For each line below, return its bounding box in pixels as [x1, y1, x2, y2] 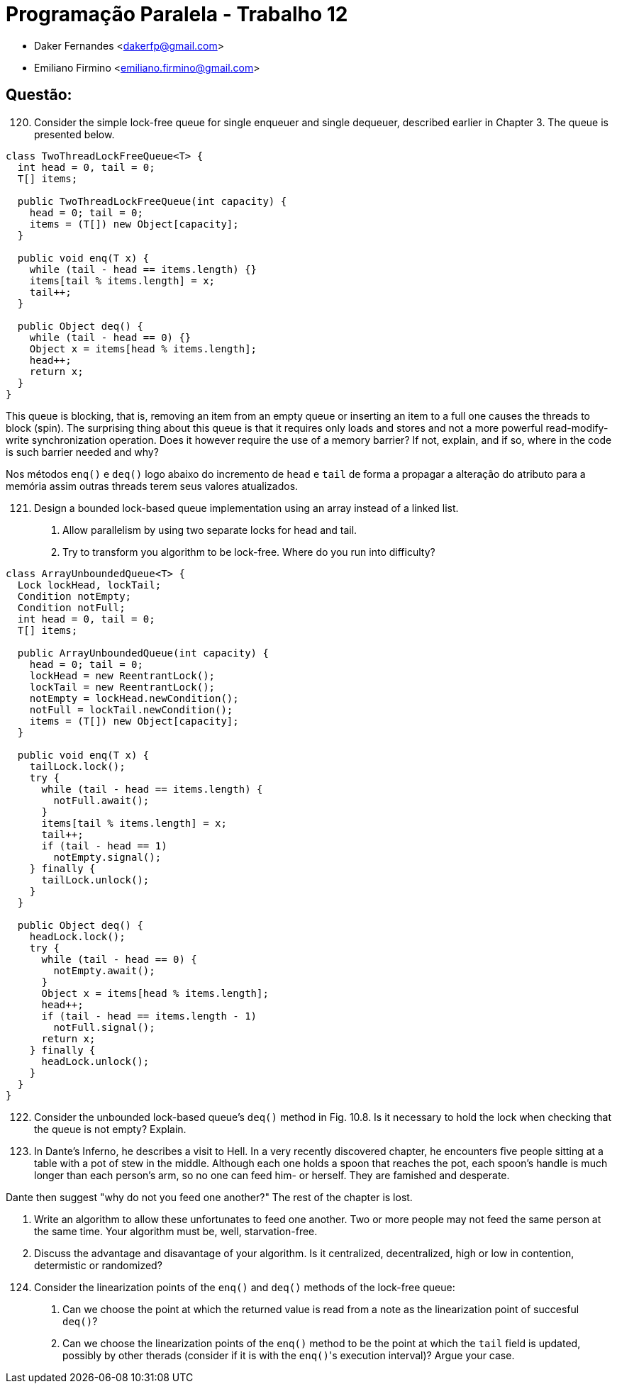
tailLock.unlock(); [41, 874, 150, 886]
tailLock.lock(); [29, 760, 126, 772]
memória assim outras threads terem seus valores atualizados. [6, 479, 299, 492]
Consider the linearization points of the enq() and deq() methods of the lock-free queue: [34, 1281, 455, 1293]
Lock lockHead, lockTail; [17, 579, 162, 591]
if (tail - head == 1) [41, 839, 167, 852]
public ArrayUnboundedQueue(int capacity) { [17, 647, 269, 659]
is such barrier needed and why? [6, 445, 159, 458]
